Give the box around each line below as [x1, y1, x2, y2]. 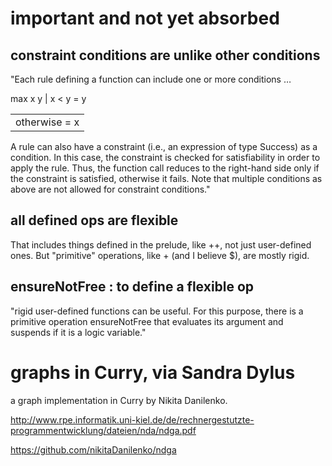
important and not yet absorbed [10, 7, 280, 30]
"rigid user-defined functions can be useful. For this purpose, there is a [10, 305, 304, 317]
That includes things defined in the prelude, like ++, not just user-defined [10, 238, 312, 251]
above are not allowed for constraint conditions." [10, 183, 211, 195]
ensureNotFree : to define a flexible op [10, 278, 255, 296]
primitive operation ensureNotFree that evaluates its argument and [10, 315, 284, 327]
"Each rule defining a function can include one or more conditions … [10, 73, 292, 85]
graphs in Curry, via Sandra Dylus [10, 361, 296, 384]
